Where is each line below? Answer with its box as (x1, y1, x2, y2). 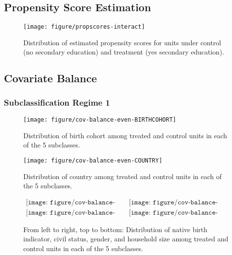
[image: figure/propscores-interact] (23, 23, 145, 31)
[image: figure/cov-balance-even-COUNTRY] (23, 157, 163, 164)
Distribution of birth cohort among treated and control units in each (23, 130, 227, 140)
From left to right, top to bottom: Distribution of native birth (23, 224, 208, 234)
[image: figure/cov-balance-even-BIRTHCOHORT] (23, 116, 176, 124)
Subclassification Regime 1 (4, 96, 110, 108)
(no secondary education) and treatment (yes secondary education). (23, 47, 224, 57)
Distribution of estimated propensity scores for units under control (23, 37, 221, 47)
